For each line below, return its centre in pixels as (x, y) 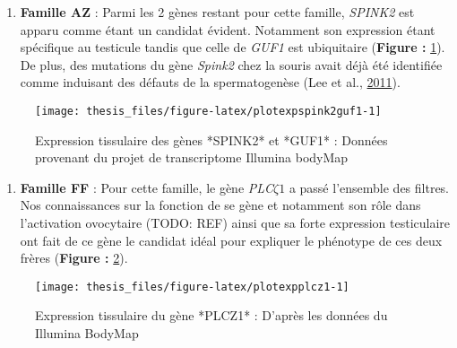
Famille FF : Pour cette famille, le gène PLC (147, 187)
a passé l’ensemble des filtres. (369, 187)
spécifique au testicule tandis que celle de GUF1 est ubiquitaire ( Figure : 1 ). (233, 47)
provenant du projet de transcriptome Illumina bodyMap (192, 157)
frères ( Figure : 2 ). (74, 258)
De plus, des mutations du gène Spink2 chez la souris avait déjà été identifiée (231, 64)
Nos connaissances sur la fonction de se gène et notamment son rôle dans (220, 205)
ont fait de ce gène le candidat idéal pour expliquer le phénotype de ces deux (231, 240)
